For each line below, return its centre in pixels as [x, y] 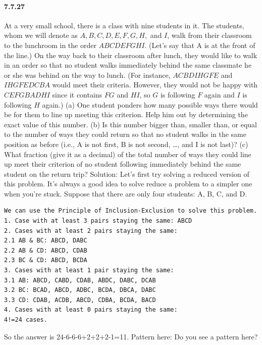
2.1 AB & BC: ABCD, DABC [46, 241]
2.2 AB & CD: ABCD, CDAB [46, 250]
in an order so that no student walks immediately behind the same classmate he [128, 65]
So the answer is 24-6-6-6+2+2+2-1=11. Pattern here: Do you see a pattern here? [131, 336]
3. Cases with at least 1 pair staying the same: [89, 270]
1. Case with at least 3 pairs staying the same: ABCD [98, 221]
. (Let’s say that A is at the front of [200, 45]
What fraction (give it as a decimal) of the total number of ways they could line [128, 154]
